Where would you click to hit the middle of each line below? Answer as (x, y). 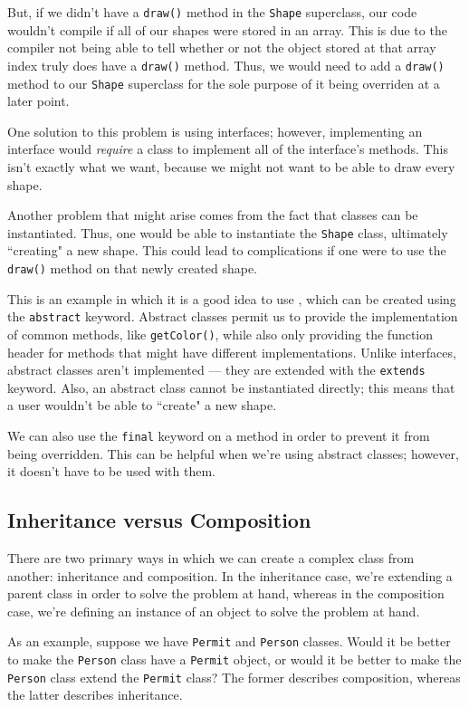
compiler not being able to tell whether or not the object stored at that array (222, 48)
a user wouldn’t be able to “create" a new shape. (142, 405)
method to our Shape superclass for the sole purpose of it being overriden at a (224, 83)
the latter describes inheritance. (95, 695)
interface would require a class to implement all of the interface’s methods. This (228, 149)
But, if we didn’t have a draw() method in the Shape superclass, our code (212, 12)
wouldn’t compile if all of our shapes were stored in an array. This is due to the (227, 29)
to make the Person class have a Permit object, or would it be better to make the (234, 659)
